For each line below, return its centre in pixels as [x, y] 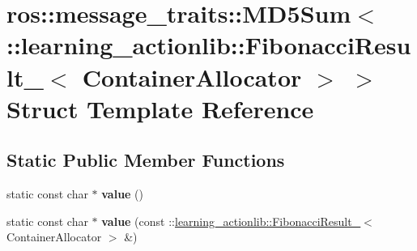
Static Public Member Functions [146, 160]
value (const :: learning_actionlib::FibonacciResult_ [231, 221]
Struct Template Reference [160, 108]
